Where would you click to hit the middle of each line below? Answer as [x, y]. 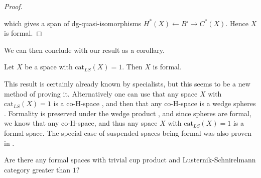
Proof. [13, 6]
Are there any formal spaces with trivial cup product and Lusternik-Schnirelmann [130, 160]
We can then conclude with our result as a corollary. [84, 50]
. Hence [237, 23]
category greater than [37, 169]
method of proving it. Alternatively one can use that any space [101, 93]
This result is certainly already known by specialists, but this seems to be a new [127, 83]
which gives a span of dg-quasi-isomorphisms [73, 23]
